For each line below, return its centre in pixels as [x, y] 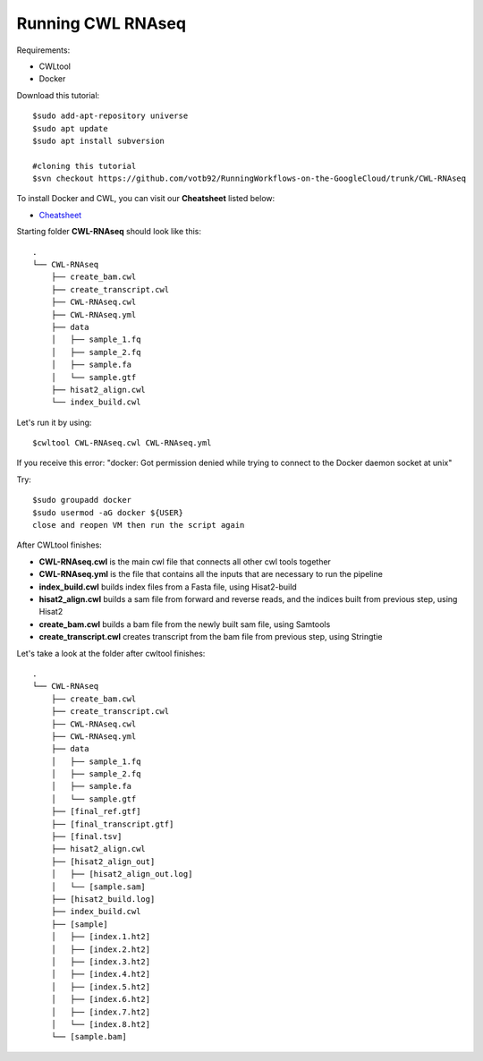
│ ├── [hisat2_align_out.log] [122, 874]
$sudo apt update [70, 128]
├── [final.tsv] [86, 837]
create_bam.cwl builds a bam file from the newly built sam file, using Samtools [185, 624]
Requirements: [43, 50]
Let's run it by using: [54, 422]
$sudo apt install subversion [99, 140]
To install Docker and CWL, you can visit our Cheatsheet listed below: [146, 199]
